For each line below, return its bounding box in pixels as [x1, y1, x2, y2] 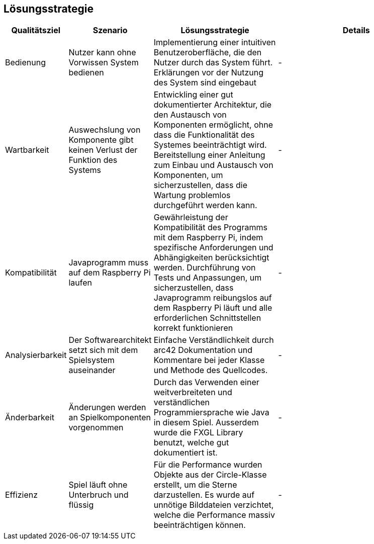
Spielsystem [68, 355, 115, 366]
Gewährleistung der [153, 212, 228, 223]
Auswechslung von [68, 125, 141, 135]
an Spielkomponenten [68, 412, 151, 423]
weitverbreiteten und [153, 387, 232, 398]
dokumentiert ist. [153, 447, 218, 458]
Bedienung [5, 57, 46, 68]
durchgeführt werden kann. [153, 200, 257, 211]
